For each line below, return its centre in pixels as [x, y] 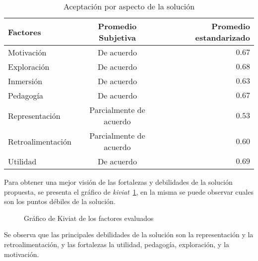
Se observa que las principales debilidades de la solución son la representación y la [129, 235]
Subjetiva [117, 37]
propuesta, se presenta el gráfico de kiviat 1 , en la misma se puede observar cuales [129, 191]
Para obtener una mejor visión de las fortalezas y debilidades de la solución [118, 182]
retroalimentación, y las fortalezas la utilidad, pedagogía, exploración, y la [117, 244]
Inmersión [25, 81]
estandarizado [223, 37]
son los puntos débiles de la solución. [60, 201]
